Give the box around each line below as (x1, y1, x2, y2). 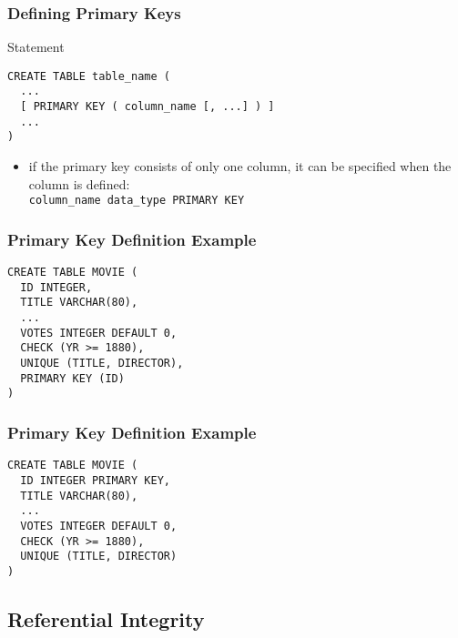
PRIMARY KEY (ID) (20, 371, 125, 385)
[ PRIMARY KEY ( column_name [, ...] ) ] (20, 100, 275, 114)
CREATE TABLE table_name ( (7, 69, 170, 83)
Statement (7, 37, 65, 56)
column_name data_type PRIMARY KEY (28, 194, 245, 208)
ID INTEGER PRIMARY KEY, (20, 473, 170, 487)
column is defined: (28, 174, 130, 193)
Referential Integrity (7, 604, 205, 633)
